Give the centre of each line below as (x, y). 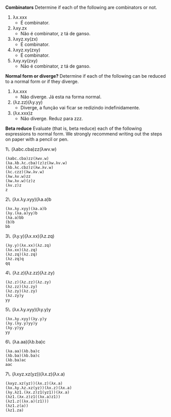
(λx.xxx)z (23, 113)
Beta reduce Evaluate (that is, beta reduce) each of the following (74, 128)
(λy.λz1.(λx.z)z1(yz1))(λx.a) (38, 392)
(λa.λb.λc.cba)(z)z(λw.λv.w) (36, 163)
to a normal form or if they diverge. (42, 82)
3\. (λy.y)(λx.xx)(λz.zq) (30, 236)
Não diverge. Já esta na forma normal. (61, 97)
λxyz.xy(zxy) (27, 50)
